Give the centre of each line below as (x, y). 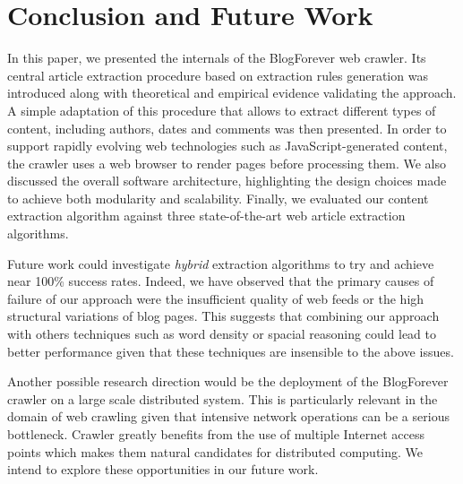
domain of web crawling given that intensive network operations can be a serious (228, 416)
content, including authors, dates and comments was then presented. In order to (227, 128)
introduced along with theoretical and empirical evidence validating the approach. (232, 93)
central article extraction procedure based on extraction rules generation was (218, 75)
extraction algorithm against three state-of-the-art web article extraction (206, 216)
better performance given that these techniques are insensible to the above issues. (231, 351)
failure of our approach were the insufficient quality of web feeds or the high (216, 298)
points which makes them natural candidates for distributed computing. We (215, 451)
